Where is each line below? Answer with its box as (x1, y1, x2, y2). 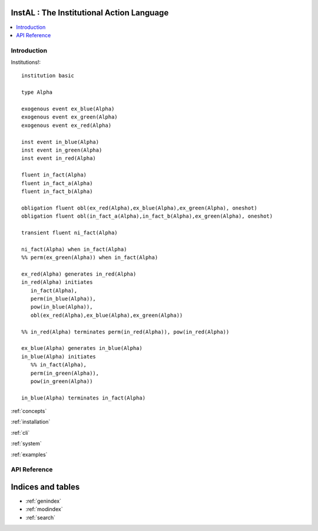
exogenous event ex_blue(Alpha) (21, 106, 115, 112)
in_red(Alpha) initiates (21, 279, 93, 286)
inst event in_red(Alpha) (21, 155, 97, 162)
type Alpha (21, 89, 53, 96)
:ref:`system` (11, 440, 42, 447)
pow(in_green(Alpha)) (30, 378, 93, 385)
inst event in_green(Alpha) (21, 146, 102, 153)
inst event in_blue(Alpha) (21, 139, 100, 145)
